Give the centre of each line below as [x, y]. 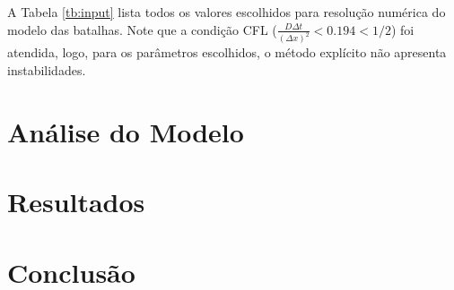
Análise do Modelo [126, 131]
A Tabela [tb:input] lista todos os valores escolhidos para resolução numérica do [227, 12]
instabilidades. [47, 70]
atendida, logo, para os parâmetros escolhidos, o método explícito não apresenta [227, 52]
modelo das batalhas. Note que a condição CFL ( [142, 29]
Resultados [76, 202]
